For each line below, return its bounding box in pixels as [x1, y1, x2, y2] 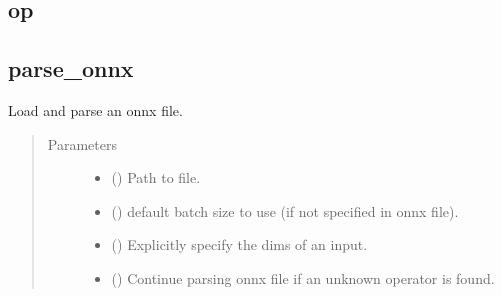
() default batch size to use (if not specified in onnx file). [111, 200, 459, 221]
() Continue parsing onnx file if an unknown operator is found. [111, 267, 495, 288]
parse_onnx [8, 53, 134, 84]
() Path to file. [111, 167, 201, 188]
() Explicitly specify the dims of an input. [111, 234, 368, 255]
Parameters [47, 133, 117, 154]
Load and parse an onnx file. [8, 99, 183, 120]
